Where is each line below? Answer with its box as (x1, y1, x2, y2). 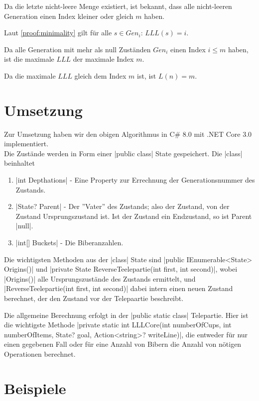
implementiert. (4, 138, 49, 149)
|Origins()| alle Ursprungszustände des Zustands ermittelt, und (4, 273, 196, 284)
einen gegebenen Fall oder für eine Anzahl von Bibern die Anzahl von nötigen (4, 339, 242, 349)
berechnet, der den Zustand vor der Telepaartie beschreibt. (4, 293, 184, 303)
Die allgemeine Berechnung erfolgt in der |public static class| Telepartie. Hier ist (4, 309, 249, 320)
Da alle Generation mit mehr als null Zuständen (4, 44, 151, 54)
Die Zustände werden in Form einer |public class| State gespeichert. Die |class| (4, 148, 243, 158)
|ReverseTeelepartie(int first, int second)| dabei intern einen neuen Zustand (4, 283, 233, 294)
